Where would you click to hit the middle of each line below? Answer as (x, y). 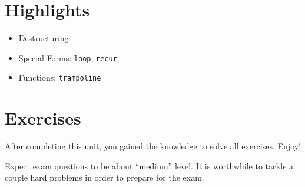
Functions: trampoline (60, 77)
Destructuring (44, 38)
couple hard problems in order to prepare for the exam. (105, 177)
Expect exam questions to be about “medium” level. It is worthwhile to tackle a (149, 166)
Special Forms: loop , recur (68, 57)
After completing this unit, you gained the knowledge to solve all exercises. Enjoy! (153, 146)
